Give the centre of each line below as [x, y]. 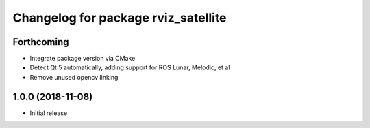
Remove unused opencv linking [74, 77]
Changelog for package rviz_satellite [120, 18]
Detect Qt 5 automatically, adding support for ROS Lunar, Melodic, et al [130, 67]
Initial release [49, 113]
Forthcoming [41, 42]
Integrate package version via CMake [83, 59]
